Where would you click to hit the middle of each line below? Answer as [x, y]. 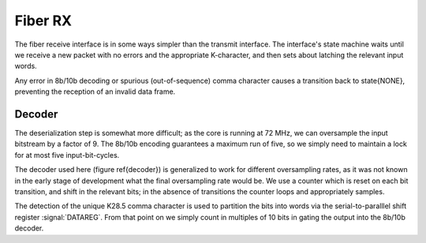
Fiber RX [43, 21]
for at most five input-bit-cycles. [67, 155]
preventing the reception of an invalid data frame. [95, 92]
